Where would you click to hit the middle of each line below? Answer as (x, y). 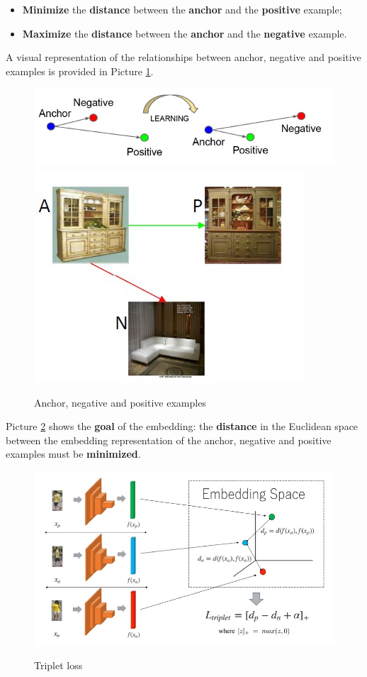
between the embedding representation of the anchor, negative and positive (169, 440)
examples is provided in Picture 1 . (80, 71)
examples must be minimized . (73, 454)
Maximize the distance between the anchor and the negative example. (185, 33)
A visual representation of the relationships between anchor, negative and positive (183, 57)
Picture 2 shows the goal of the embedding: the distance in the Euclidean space (182, 426)
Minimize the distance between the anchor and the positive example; (182, 9)
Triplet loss (58, 665)
